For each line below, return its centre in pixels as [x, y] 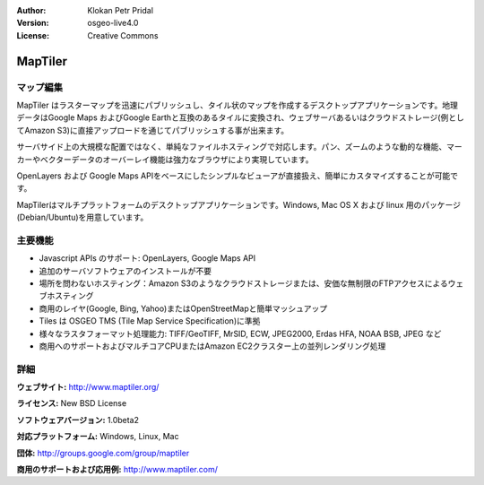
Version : [33, 23]
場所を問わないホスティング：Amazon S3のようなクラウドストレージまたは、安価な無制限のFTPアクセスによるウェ [251, 283]
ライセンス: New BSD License [72, 403]
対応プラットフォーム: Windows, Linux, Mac [98, 437]
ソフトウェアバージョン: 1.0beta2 [78, 420]
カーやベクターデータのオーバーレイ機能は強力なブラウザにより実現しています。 [165, 159]
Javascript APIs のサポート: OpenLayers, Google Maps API [147, 258]
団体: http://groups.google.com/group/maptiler [103, 453]
